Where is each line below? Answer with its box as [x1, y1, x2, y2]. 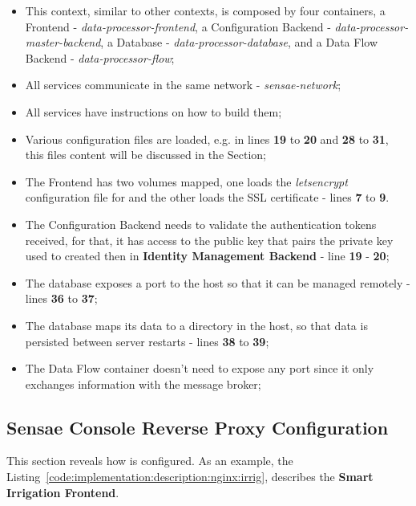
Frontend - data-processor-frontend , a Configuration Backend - [25, 18, 331, 35]
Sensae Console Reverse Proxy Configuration [6, 414, 389, 439]
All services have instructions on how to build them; [25, 103, 282, 120]
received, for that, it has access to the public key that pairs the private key [25, 231, 394, 248]
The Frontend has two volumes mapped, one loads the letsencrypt [25, 173, 348, 190]
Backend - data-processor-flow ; [25, 49, 175, 66]
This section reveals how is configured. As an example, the [6, 452, 293, 469]
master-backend [25, 34, 101, 51]
